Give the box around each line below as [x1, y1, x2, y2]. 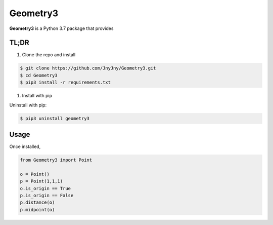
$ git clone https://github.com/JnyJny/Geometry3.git [20, 65, 156, 71]
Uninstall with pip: [9, 102, 47, 108]
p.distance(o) [20, 200, 55, 205]
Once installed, [9, 143, 41, 149]
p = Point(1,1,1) [20, 178, 63, 184]
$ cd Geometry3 [20, 72, 58, 78]
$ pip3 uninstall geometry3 [20, 116, 89, 121]
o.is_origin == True [20, 185, 71, 191]
